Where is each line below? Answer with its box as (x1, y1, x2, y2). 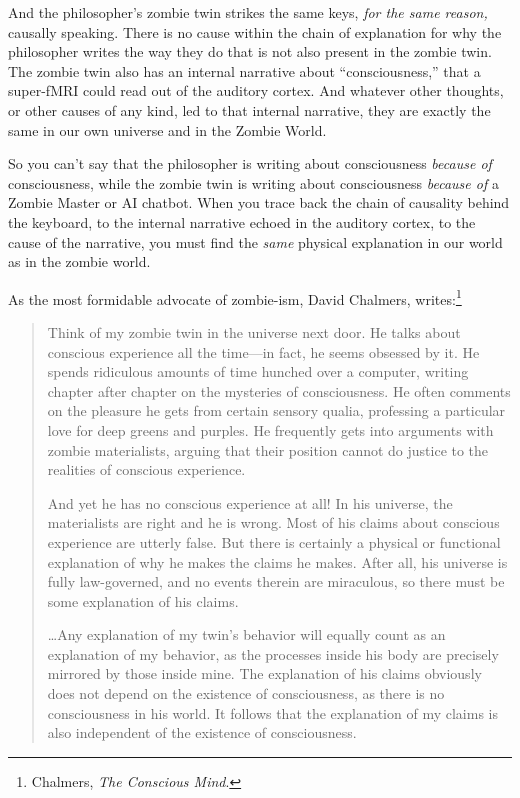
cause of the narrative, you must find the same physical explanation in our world (8, 231, 503, 252)
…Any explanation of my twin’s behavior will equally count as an (47, 624, 446, 645)
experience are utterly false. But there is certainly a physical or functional (47, 531, 501, 552)
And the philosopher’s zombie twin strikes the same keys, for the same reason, (8, 2, 488, 22)
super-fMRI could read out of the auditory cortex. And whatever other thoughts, (8, 80, 504, 101)
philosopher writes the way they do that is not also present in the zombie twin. (8, 41, 492, 62)
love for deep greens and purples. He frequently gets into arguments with (47, 419, 494, 440)
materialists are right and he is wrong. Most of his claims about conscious (47, 512, 500, 533)
